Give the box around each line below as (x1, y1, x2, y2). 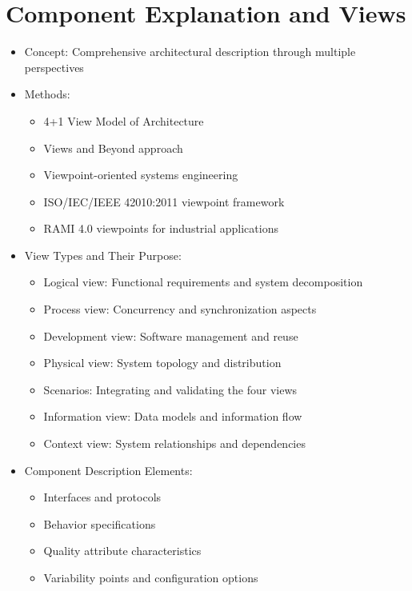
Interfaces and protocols (43, 489, 162, 505)
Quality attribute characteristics (43, 542, 202, 559)
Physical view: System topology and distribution (43, 354, 282, 371)
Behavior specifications (43, 515, 156, 532)
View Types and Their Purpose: (24, 246, 182, 263)
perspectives (24, 58, 84, 75)
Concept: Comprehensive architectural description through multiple (24, 43, 356, 60)
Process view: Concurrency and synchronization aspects (43, 301, 317, 317)
